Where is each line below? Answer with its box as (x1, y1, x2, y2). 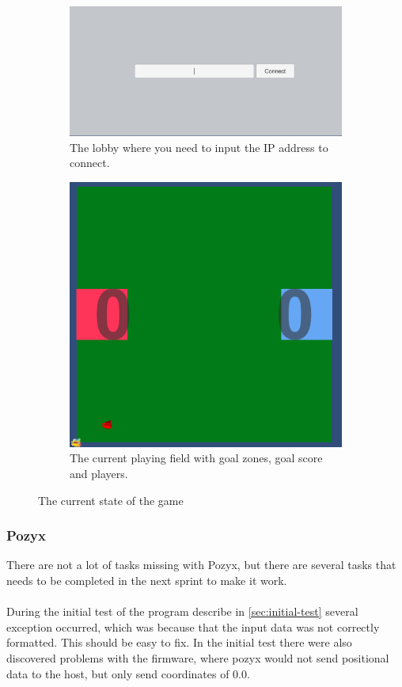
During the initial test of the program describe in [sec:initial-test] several (6, 603, 358, 620)
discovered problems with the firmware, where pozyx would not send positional (6, 649, 389, 666)
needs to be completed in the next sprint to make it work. (6, 572, 287, 588)
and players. (70, 465, 128, 481)
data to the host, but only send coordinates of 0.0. (6, 665, 250, 681)
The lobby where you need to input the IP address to (70, 139, 328, 155)
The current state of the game (38, 492, 184, 508)
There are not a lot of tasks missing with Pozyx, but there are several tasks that (6, 556, 396, 573)
